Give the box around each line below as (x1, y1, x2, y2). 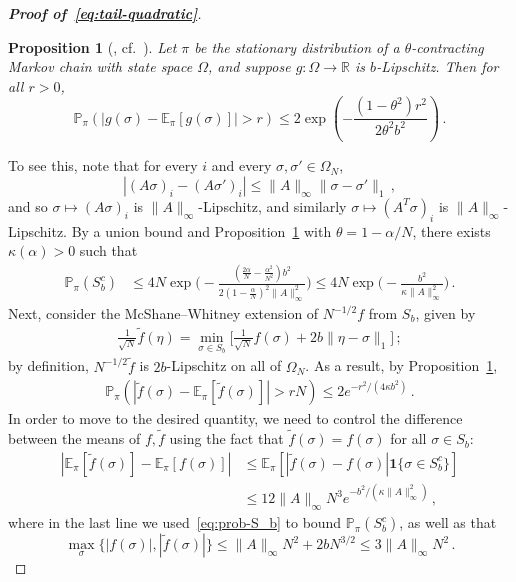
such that (79, 240, 138, 261)
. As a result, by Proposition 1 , (305, 355, 498, 376)
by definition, (8, 355, 89, 376)
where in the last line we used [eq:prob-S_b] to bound (8, 512, 342, 533)
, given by (415, 303, 476, 323)
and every (211, 155, 272, 176)
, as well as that (399, 512, 497, 533)
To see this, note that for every (8, 155, 198, 176)
